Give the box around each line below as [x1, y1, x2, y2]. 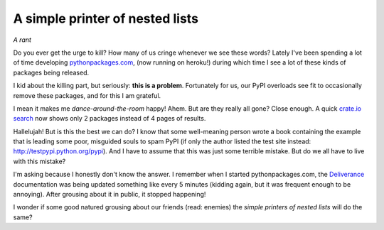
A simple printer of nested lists [13, 11, 199, 26]
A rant [13, 35, 32, 44]
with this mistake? [13, 157, 66, 165]
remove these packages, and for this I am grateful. [13, 91, 161, 99]
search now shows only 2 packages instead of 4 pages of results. [13, 114, 206, 123]
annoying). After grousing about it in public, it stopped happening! [13, 190, 206, 199]
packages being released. [13, 68, 90, 77]
